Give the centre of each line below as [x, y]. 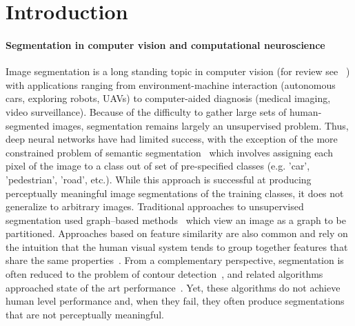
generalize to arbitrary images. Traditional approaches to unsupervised [155, 206]
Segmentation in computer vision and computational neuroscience [165, 44]
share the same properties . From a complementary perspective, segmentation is [175, 260]
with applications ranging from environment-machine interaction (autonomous [171, 84]
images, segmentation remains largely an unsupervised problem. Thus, [201, 125]
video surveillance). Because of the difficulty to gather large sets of [146, 111]
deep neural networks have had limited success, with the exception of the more [172, 139]
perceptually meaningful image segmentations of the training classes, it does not [175, 193]
